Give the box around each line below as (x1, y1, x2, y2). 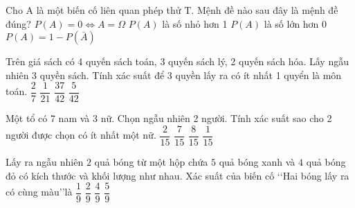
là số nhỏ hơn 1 (162, 16, 228, 31)
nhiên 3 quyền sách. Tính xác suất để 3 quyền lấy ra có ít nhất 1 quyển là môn (6, 67, 342, 82)
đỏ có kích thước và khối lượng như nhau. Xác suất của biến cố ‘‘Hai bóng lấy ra (6, 168, 349, 182)
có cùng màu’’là (6, 184, 73, 199)
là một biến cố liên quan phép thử (36, 3, 181, 17)
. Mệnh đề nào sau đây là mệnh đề (191, 3, 338, 17)
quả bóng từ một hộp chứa (94, 155, 208, 169)
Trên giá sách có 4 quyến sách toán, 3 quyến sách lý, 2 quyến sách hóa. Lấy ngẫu (6, 54, 349, 69)
